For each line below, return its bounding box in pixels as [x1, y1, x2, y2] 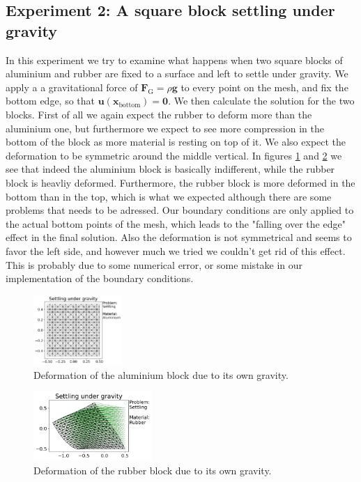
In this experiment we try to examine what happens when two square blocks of [6, 52, 343, 67]
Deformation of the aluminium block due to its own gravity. [33, 367, 289, 382]
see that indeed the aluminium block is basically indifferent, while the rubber [6, 162, 335, 176]
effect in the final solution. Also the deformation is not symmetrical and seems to [6, 230, 352, 244]
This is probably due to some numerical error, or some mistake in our [6, 257, 303, 272]
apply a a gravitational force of [6, 79, 138, 94]
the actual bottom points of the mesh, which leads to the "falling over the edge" [6, 216, 346, 231]
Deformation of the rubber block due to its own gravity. [33, 463, 272, 478]
